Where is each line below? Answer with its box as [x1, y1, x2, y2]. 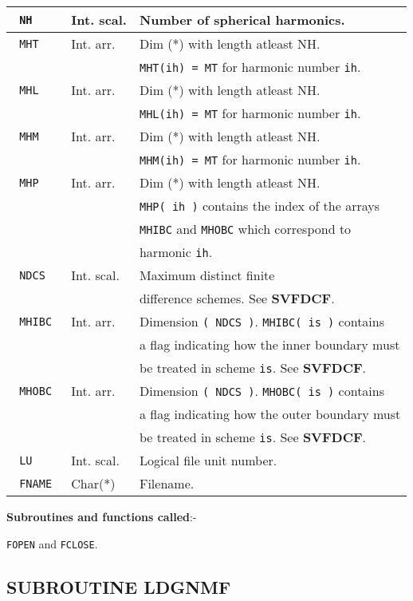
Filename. [139, 474, 195, 492]
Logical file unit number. [139, 451, 277, 469]
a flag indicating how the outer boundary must [139, 405, 401, 423]
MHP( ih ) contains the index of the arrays [139, 196, 380, 215]
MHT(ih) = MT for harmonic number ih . [139, 57, 361, 76]
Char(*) [71, 474, 116, 492]
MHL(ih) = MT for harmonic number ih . [139, 104, 361, 122]
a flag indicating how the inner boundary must [139, 335, 400, 354]
